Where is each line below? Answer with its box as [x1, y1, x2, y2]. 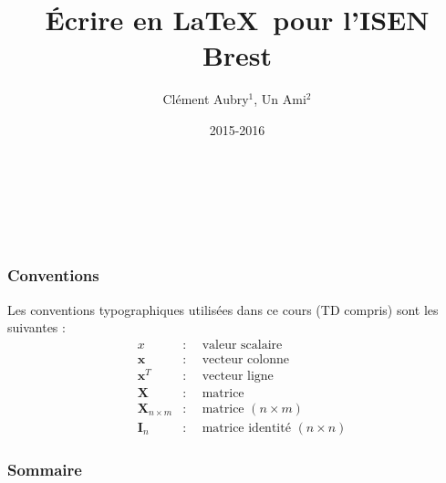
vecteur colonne [202, 352, 289, 366]
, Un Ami [254, 89, 306, 109]
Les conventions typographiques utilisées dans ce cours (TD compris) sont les [7, 299, 439, 319]
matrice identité [202, 421, 291, 435]
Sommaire [7, 457, 82, 480]
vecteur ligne [202, 369, 274, 383]
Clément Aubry [162, 89, 249, 109]
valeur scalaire [202, 338, 283, 352]
